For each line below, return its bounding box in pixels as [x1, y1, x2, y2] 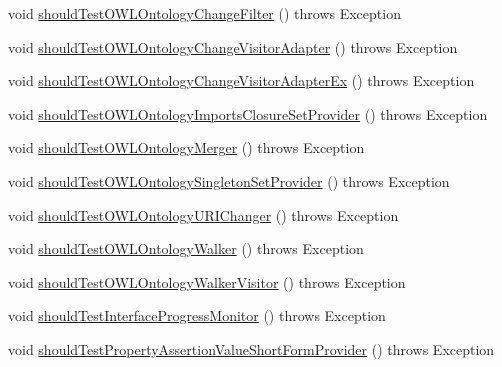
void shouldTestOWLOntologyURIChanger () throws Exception [8, 204, 399, 225]
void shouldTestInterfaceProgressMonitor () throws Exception [8, 305, 386, 326]
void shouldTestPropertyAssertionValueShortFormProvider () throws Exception [8, 338, 495, 359]
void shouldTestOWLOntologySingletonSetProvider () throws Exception [8, 170, 450, 191]
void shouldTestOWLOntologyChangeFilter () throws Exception [8, 3, 401, 23]
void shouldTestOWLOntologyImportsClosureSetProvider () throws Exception [8, 103, 488, 124]
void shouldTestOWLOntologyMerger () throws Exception [8, 137, 365, 158]
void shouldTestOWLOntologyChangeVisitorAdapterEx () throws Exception [8, 70, 475, 91]
